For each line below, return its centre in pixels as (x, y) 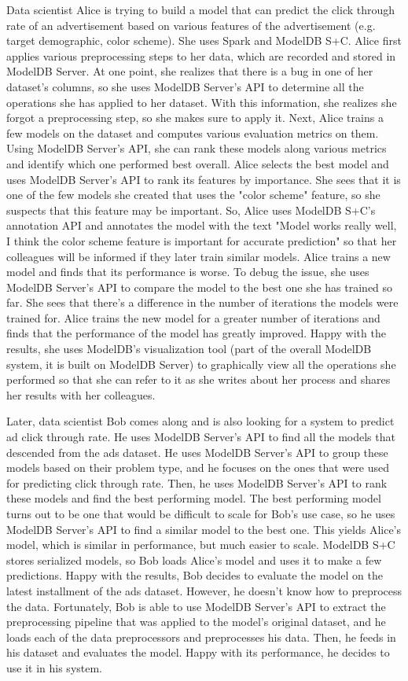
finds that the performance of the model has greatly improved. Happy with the (196, 333)
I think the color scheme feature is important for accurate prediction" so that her (202, 240)
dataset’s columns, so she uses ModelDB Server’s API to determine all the (185, 86)
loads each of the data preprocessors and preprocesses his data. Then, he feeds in (201, 637)
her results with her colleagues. (81, 394)
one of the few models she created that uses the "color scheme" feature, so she (193, 195)
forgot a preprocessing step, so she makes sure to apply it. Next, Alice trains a (195, 118)
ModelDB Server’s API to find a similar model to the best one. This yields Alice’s (204, 529)
